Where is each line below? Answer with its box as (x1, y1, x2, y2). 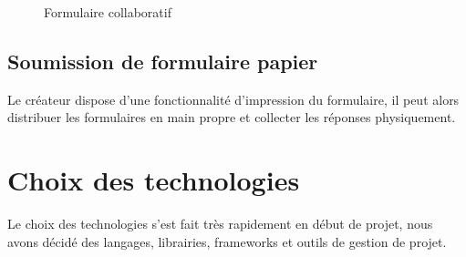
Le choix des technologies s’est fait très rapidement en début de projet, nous (7, 214, 433, 233)
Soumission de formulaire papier (7, 46, 318, 75)
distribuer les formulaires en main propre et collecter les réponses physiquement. (7, 108, 456, 127)
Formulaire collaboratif (44, 3, 171, 21)
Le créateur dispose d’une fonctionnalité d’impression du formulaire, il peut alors (7, 89, 460, 108)
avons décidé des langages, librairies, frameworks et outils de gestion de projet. (7, 231, 447, 251)
